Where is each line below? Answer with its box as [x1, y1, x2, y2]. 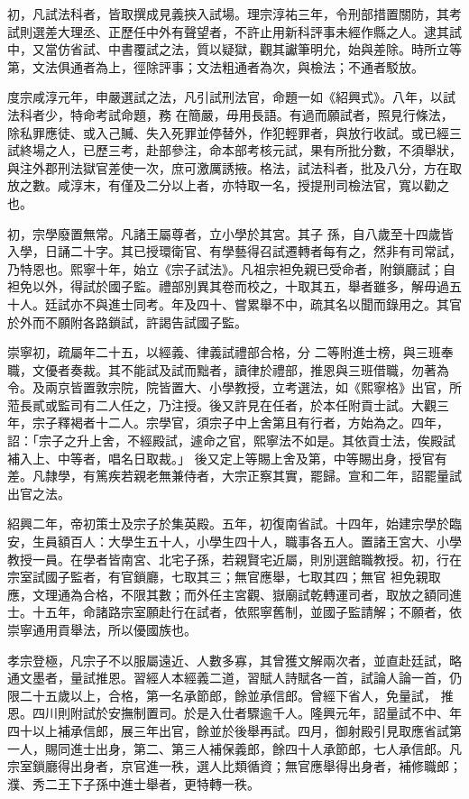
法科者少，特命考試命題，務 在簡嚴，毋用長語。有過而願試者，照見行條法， [7, 105, 454, 124]
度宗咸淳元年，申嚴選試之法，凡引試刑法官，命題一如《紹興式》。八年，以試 [7, 87, 455, 106]
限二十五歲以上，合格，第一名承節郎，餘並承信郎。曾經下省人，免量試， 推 [7, 685, 454, 704]
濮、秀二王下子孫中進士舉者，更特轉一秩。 [7, 774, 260, 793]
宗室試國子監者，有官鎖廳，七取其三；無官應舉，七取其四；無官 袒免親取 [7, 567, 441, 586]
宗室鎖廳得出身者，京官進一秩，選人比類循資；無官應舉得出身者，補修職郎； [7, 757, 462, 776]
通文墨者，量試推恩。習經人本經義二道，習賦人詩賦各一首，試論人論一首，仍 [7, 668, 462, 687]
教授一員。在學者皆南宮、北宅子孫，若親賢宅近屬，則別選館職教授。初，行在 [7, 549, 462, 568]
